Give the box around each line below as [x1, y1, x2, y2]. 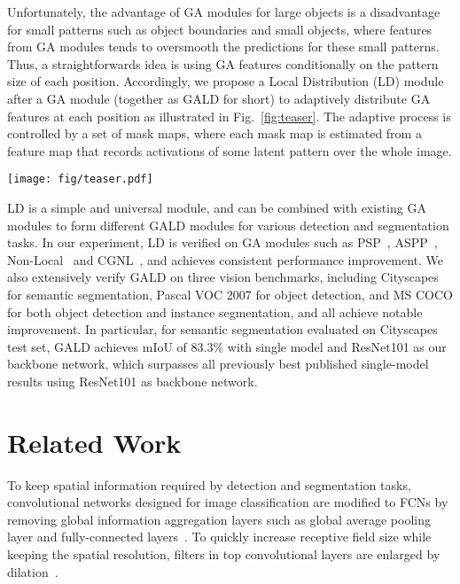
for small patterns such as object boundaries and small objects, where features [7, 19, 433, 38]
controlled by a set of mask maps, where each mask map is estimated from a [7, 124, 422, 143]
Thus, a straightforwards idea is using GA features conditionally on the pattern [7, 54, 439, 73]
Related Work [7, 424, 182, 460]
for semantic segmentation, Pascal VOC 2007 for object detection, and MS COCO [7, 284, 453, 303]
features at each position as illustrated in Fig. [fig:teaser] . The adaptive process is [7, 106, 451, 125]
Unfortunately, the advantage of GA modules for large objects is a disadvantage [7, 3, 441, 20]
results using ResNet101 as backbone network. [7, 371, 258, 390]
